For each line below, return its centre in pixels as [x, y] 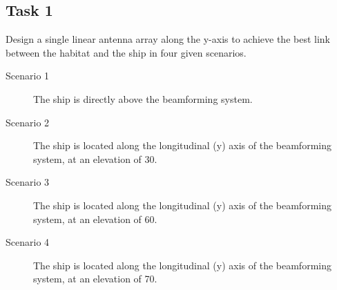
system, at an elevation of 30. [95, 158]
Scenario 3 [28, 182]
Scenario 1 [28, 76]
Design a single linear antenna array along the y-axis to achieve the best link [168, 39]
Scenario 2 [28, 122]
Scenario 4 [28, 242]
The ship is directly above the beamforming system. [143, 98]
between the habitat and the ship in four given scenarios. [126, 52]
